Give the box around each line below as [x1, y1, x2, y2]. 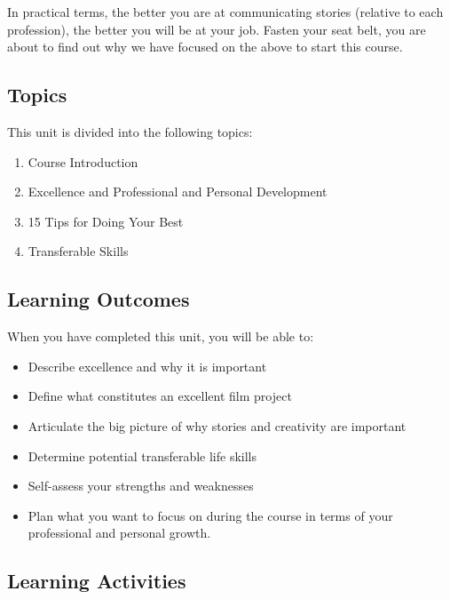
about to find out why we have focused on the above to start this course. [7, 37, 403, 56]
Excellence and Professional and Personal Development [28, 182, 328, 201]
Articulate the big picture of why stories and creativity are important [28, 416, 407, 435]
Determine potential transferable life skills [28, 446, 257, 465]
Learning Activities [7, 567, 186, 595]
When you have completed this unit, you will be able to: [7, 327, 314, 346]
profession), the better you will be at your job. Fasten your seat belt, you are [7, 20, 426, 38]
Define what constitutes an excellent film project [28, 387, 292, 405]
